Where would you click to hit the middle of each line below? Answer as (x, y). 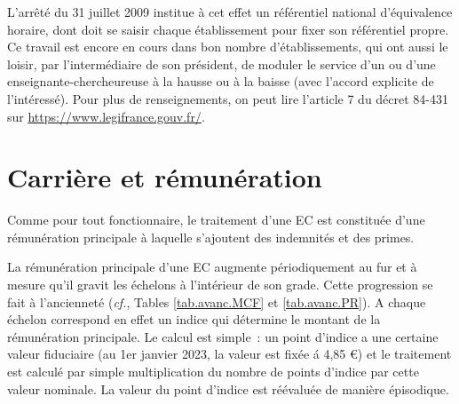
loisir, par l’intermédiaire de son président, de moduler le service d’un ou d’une (222, 63)
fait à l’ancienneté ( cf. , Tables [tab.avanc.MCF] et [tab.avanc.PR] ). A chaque (217, 301)
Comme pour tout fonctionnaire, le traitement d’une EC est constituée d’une (216, 220)
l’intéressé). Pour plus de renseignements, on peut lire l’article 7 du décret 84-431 (228, 98)
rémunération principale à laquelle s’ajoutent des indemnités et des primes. (211, 237)
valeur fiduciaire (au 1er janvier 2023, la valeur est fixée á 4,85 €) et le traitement (229, 354)
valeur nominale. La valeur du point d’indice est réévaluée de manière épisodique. (228, 388)
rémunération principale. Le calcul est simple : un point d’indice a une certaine (223, 336)
